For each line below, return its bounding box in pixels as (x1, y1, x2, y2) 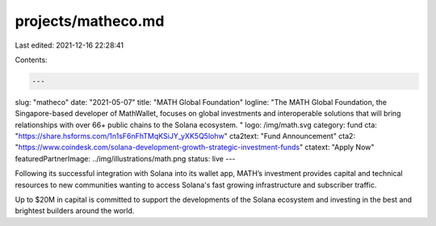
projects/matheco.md (15, 12, 165, 30)
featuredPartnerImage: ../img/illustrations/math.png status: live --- (15, 153, 236, 163)
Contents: (15, 55, 48, 65)
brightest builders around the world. (15, 206, 135, 216)
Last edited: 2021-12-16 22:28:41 (15, 40, 124, 50)
